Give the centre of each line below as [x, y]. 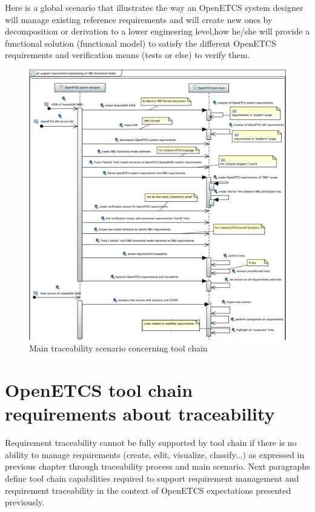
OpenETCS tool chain [99, 390]
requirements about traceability [140, 414]
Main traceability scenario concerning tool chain [118, 348]
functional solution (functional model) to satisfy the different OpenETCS [141, 43]
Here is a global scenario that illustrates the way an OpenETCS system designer [154, 7]
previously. [25, 502]
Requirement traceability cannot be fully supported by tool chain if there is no [151, 443]
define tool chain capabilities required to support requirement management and [152, 478]
